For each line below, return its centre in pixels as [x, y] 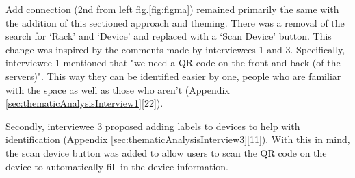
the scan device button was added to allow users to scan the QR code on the [166, 152]
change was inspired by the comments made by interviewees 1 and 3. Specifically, [175, 49]
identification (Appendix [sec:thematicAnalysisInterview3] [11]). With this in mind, [178, 139]
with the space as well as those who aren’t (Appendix [118, 89]
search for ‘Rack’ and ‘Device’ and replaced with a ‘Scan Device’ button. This [169, 36]
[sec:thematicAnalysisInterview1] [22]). [84, 103]
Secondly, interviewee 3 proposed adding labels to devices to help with [153, 126]
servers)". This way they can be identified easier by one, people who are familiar [173, 76]
